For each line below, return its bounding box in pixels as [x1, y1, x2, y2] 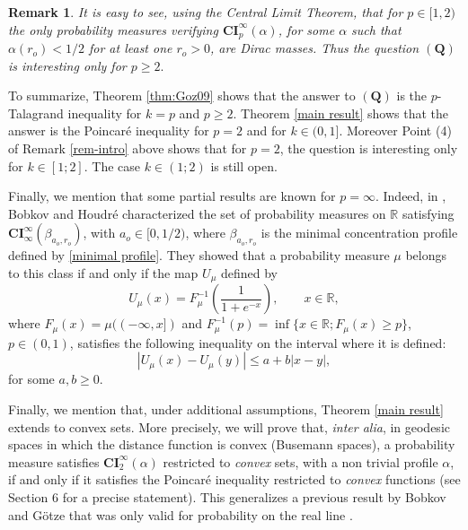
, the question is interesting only [279, 139, 458, 158]
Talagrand [8, 103, 64, 122]
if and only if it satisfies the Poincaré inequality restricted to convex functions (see [8, 470, 461, 489]
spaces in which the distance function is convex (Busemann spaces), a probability [8, 435, 455, 454]
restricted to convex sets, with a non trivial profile [163, 452, 438, 471]
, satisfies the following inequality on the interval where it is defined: [69, 333, 446, 352]
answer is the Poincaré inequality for [8, 121, 209, 140]
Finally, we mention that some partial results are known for [8, 187, 336, 205]
